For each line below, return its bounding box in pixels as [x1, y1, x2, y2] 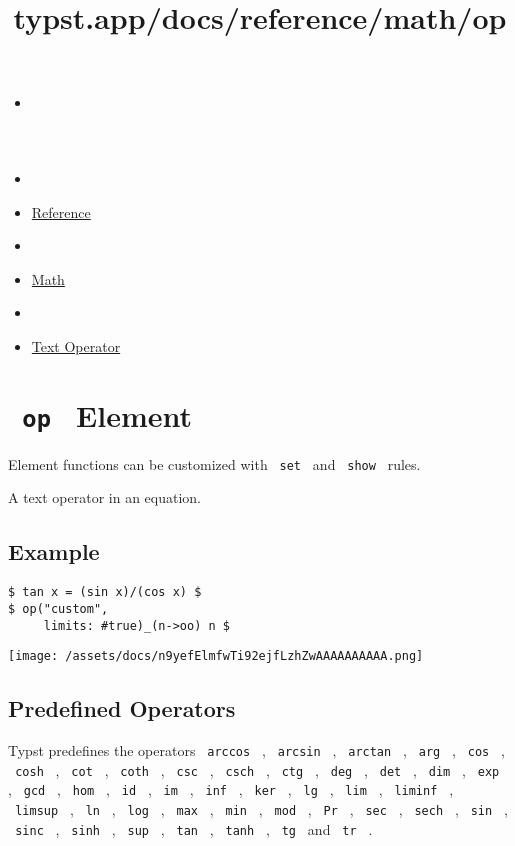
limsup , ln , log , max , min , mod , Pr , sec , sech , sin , [15, 799, 508, 820]
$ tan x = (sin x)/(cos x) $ [8, 585, 202, 600]
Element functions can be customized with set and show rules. [8, 453, 421, 474]
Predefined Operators [8, 693, 236, 724]
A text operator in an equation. [8, 487, 201, 508]
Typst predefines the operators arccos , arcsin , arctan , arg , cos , [8, 740, 505, 761]
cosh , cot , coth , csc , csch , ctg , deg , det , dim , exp [15, 759, 500, 780]
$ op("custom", [8, 601, 109, 616]
